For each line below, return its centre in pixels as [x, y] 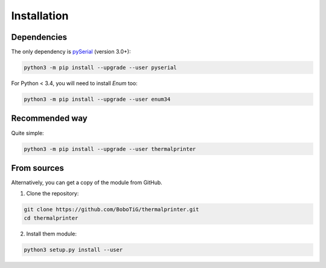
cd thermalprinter [51, 218]
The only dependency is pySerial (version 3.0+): [71, 52]
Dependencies [39, 37]
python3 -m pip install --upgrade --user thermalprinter [110, 149]
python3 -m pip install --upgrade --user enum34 [97, 99]
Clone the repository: [53, 194]
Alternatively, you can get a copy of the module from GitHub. [87, 182]
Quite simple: [28, 133]
